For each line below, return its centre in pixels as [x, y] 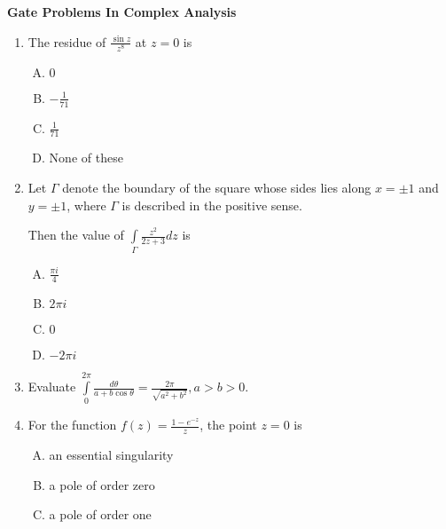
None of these [86, 158]
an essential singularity [111, 455]
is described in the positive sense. [212, 205]
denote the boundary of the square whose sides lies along [217, 187]
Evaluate [52, 387]
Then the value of [76, 235]
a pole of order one [100, 514]
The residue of [67, 41]
